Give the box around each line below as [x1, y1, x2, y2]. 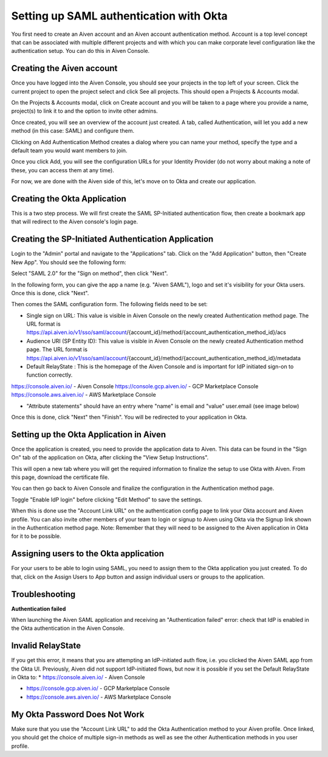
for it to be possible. [11, 532, 62, 540]
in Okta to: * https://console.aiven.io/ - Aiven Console [11, 674, 145, 681]
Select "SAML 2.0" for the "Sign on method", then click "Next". [11, 270, 168, 277]
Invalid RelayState [11, 641, 81, 651]
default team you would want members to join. [11, 147, 128, 154]
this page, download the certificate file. [11, 473, 109, 481]
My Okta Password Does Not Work [11, 709, 145, 719]
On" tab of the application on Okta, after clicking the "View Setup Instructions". [11, 454, 209, 461]
